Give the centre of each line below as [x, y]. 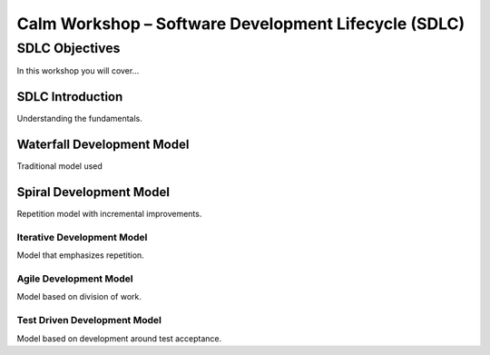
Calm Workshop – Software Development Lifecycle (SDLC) [241, 24]
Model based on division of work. [79, 297]
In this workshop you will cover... [78, 71]
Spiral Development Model [93, 192]
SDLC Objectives [69, 48]
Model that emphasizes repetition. [80, 255]
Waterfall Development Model [103, 145]
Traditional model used [60, 166]
